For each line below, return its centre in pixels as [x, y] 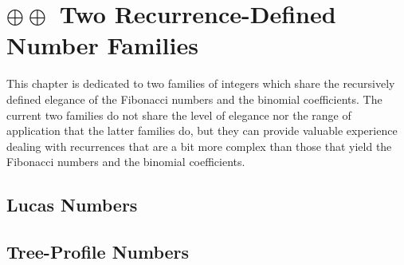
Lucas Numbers [72, 205]
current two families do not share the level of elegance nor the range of [179, 115]
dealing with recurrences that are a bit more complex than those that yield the [199, 146]
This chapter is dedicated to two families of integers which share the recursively [201, 83]
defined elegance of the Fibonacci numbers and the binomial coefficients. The [194, 99]
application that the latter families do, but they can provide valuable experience [202, 131]
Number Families [102, 45]
